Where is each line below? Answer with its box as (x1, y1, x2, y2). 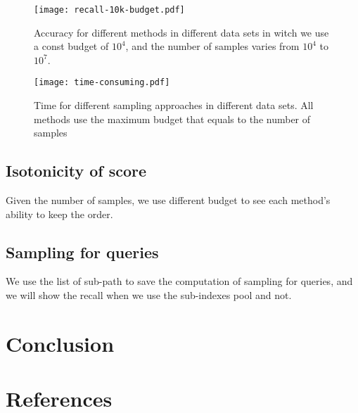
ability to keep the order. (6, 206, 113, 221)
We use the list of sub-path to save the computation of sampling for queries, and (6, 274, 353, 288)
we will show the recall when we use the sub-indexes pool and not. (6, 288, 292, 303)
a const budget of (34, 39, 109, 53)
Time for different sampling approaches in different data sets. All (34, 98, 314, 113)
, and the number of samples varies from (125, 39, 300, 53)
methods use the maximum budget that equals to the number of (34, 111, 311, 126)
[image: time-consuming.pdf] (34, 77, 170, 88)
